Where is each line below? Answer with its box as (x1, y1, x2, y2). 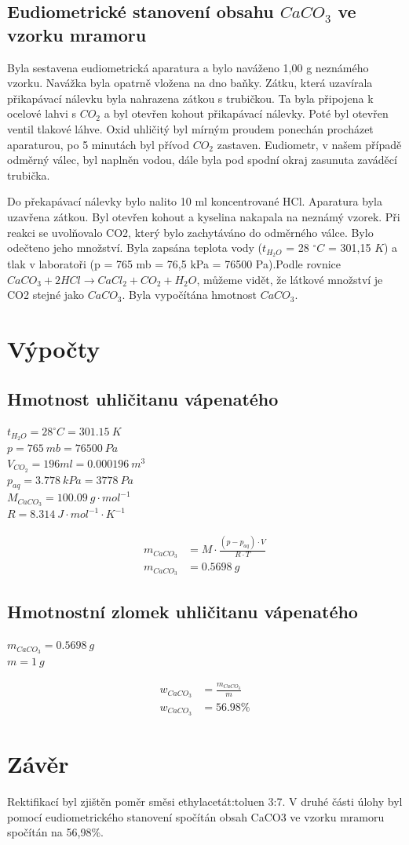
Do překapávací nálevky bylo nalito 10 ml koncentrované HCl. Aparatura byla (7, 193, 382, 209)
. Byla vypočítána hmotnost (122, 286, 257, 303)
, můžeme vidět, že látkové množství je (196, 271, 383, 287)
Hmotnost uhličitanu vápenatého (7, 386, 279, 410)
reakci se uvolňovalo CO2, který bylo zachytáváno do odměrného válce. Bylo (7, 224, 374, 240)
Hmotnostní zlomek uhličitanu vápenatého (7, 599, 358, 624)
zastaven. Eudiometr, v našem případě (217, 136, 402, 152)
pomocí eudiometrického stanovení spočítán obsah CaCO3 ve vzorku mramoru (7, 808, 385, 825)
